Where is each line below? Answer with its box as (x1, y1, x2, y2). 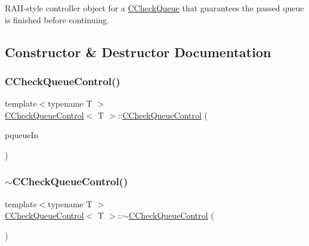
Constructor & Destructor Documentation (5, 42, 271, 61)
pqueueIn (5, 129, 39, 141)
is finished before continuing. (5, 13, 110, 26)
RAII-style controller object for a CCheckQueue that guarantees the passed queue (5, 2, 304, 14)
